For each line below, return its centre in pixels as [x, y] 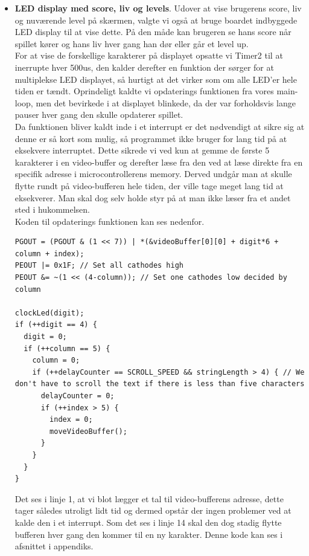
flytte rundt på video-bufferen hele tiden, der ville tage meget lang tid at [149, 185]
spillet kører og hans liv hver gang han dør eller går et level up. [132, 43]
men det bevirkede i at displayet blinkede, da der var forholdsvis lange [166, 102]
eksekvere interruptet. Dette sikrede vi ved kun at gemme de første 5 [142, 150]
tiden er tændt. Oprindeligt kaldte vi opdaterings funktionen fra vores [144, 91]
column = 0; [56, 360]
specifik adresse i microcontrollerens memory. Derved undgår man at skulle [153, 174]
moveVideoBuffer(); [88, 431]
